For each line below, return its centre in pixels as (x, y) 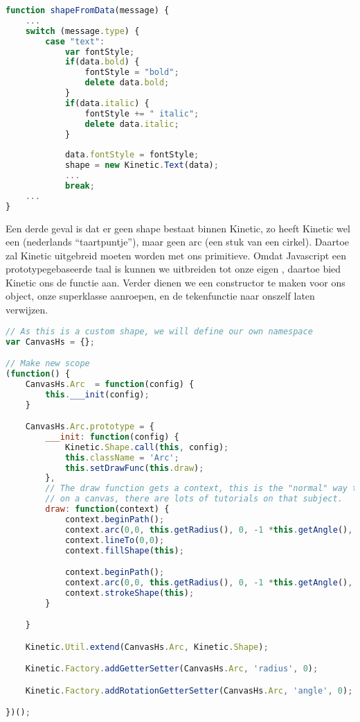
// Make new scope (48, 364)
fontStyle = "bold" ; (132, 72)
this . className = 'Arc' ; (122, 457)
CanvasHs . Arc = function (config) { (110, 384)
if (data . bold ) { (102, 62)
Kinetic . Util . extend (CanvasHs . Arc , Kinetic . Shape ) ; (147, 647)
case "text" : (75, 41)
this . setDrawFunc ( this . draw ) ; (134, 468)
